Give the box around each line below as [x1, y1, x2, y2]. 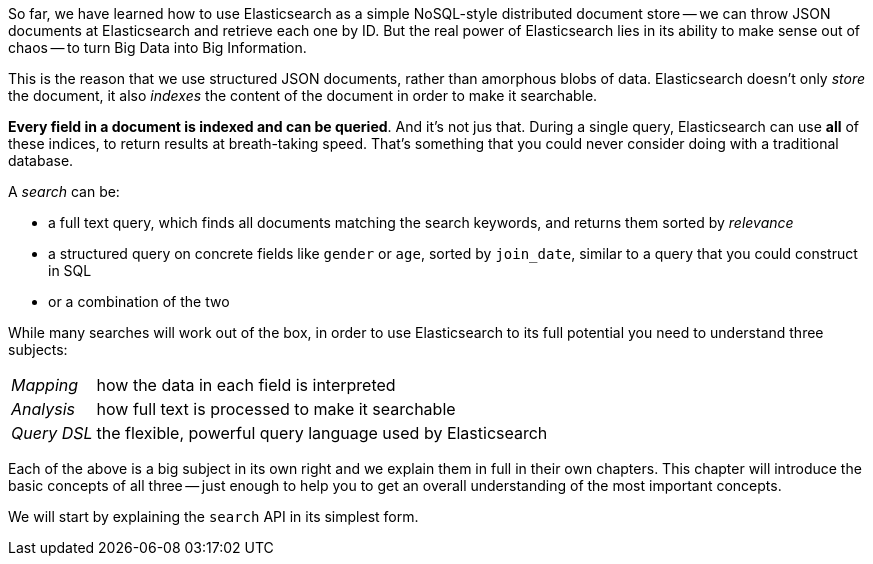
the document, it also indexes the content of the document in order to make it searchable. [8, 87, 598, 104]
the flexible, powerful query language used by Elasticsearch [96, 423, 548, 443]
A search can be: [8, 183, 120, 200]
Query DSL [11, 423, 93, 443]
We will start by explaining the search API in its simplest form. [8, 508, 419, 525]
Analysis [11, 399, 76, 419]
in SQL [48, 262, 92, 279]
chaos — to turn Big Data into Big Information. [8, 39, 307, 56]
